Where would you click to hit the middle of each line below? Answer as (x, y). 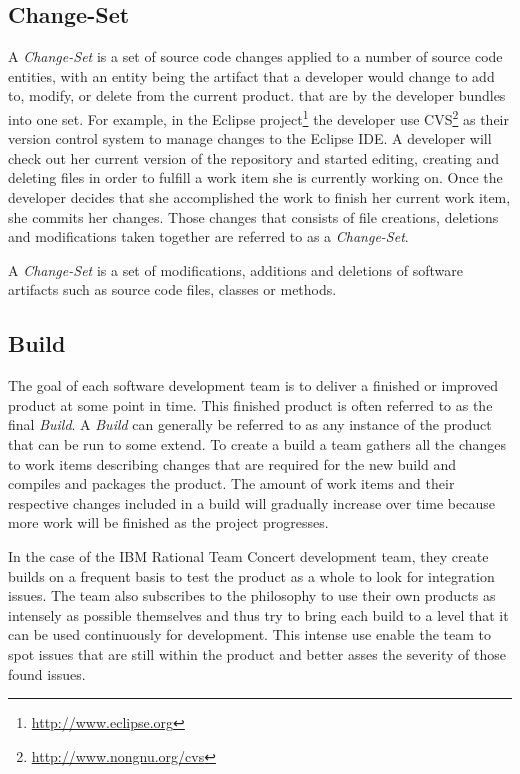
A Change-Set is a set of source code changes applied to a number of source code (255, 56)
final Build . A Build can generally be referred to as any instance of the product (250, 424)
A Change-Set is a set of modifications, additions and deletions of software (235, 269)
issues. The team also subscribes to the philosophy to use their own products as (252, 595)
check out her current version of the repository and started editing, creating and (253, 157)
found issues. (47, 673)
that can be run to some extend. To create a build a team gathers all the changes (257, 443)
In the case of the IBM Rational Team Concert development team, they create (248, 555)
